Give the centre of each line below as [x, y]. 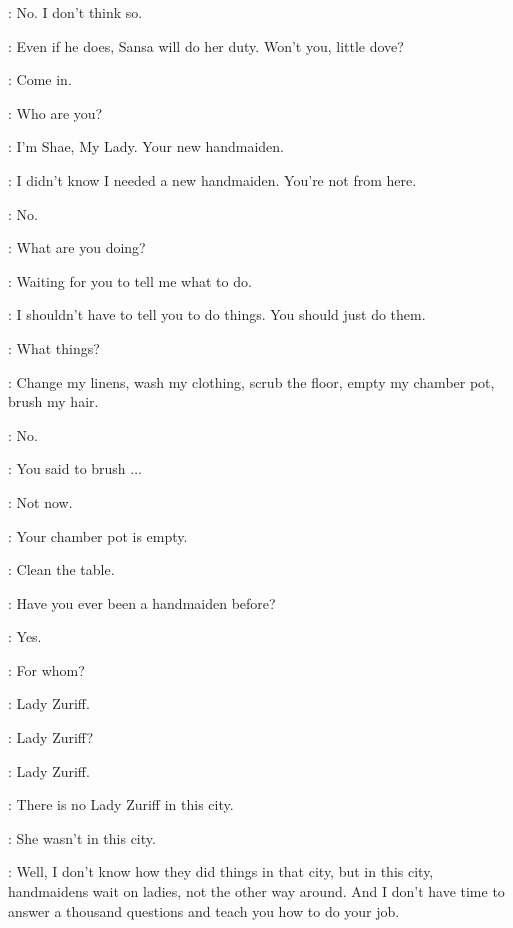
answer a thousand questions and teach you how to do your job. [204, 910]
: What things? [54, 347]
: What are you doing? [77, 247]
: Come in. [40, 79]
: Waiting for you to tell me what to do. [130, 280]
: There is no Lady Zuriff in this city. [121, 804]
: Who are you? [55, 112]
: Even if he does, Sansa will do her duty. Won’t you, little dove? [206, 45]
